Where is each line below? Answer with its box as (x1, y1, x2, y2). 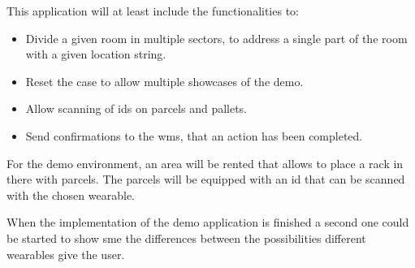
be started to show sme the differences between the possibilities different (6, 229, 366, 246)
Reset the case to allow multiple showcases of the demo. (25, 72, 304, 89)
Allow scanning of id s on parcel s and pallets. (25, 100, 248, 117)
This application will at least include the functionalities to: (6, 2, 299, 19)
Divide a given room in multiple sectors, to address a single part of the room (25, 29, 408, 46)
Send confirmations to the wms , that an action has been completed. (25, 127, 363, 144)
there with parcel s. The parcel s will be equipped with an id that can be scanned (6, 171, 405, 188)
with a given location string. (25, 45, 166, 63)
